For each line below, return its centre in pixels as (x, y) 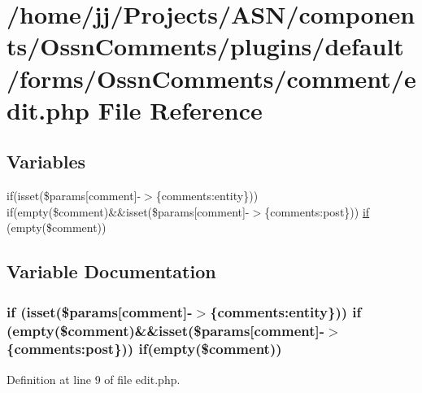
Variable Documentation (111, 271)
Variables (46, 162)
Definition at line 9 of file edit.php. (94, 379)
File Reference (180, 109)
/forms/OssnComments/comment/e (211, 78)
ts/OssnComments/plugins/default (205, 46)
